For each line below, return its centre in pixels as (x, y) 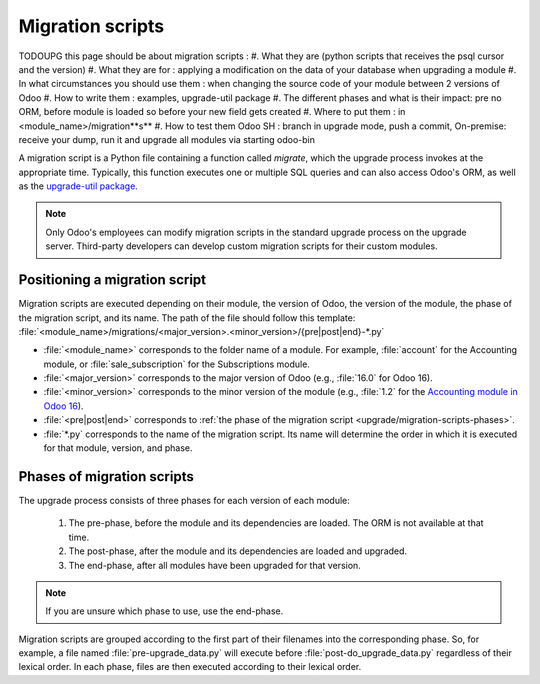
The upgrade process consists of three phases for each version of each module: (184, 500)
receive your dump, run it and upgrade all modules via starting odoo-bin (166, 139)
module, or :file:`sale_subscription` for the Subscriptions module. (176, 364)
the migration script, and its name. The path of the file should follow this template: (187, 317)
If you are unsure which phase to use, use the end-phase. (164, 611)
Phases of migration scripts (106, 476)
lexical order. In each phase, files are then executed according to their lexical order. (190, 667)
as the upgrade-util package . (78, 186)
